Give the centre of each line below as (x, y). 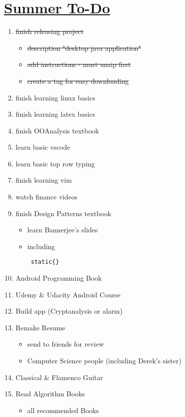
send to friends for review (66, 344)
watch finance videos (46, 197)
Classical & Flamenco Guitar (59, 377)
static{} (45, 262)
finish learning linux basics (55, 97)
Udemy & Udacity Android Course (68, 294)
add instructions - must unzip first (79, 64)
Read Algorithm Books (50, 394)
